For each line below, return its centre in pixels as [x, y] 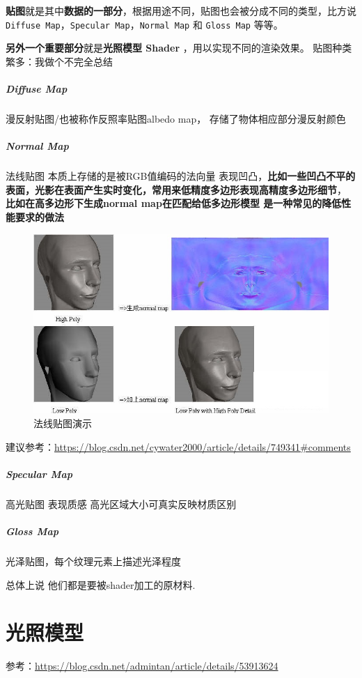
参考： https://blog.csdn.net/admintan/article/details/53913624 [142, 666]
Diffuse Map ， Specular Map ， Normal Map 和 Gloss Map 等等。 [144, 24]
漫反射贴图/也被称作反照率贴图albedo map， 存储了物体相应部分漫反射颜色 [176, 118]
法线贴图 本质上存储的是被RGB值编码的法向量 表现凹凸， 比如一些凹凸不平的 [181, 176]
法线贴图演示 [63, 423]
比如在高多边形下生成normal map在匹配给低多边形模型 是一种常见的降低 [174, 203]
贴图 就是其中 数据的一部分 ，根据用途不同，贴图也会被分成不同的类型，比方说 [181, 10]
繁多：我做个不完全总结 [59, 61]
